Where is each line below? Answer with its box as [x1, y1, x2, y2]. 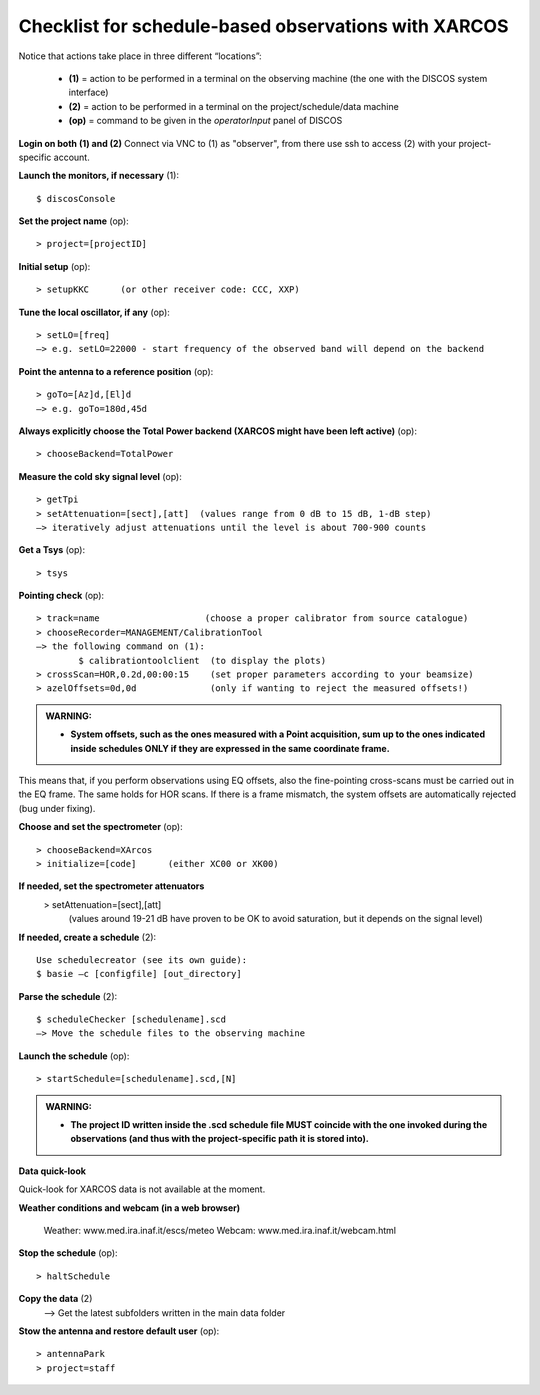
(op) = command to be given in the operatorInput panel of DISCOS [68, 115, 343, 127]
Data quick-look [18, 1165, 87, 1177]
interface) [68, 86, 109, 99]
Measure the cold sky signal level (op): [18, 470, 182, 482]
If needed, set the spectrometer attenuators [18, 880, 205, 892]
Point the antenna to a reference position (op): [18, 365, 214, 377]
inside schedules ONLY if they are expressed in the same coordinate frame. [70, 742, 390, 754]
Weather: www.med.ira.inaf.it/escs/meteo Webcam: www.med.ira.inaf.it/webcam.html [43, 1224, 397, 1236]
